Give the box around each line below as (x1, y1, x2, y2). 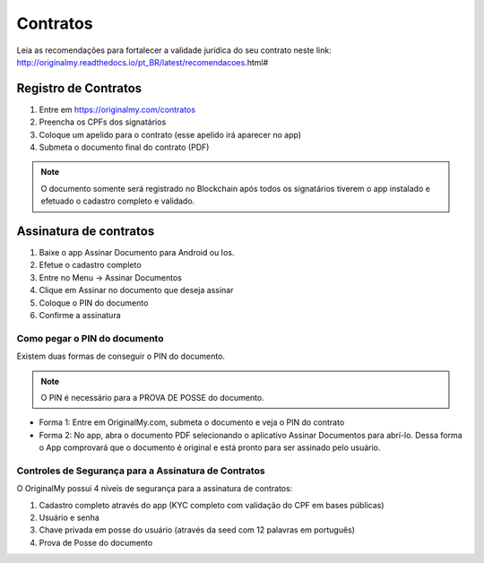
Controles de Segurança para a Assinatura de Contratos (16, 464, 265, 477)
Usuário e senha (39, 512, 100, 524)
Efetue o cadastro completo (39, 260, 143, 271)
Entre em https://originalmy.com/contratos (39, 104, 196, 115)
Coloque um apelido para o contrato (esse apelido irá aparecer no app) (39, 129, 302, 140)
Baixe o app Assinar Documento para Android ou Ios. (39, 247, 235, 258)
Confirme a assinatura (39, 310, 121, 321)
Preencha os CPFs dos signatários (39, 117, 167, 127)
